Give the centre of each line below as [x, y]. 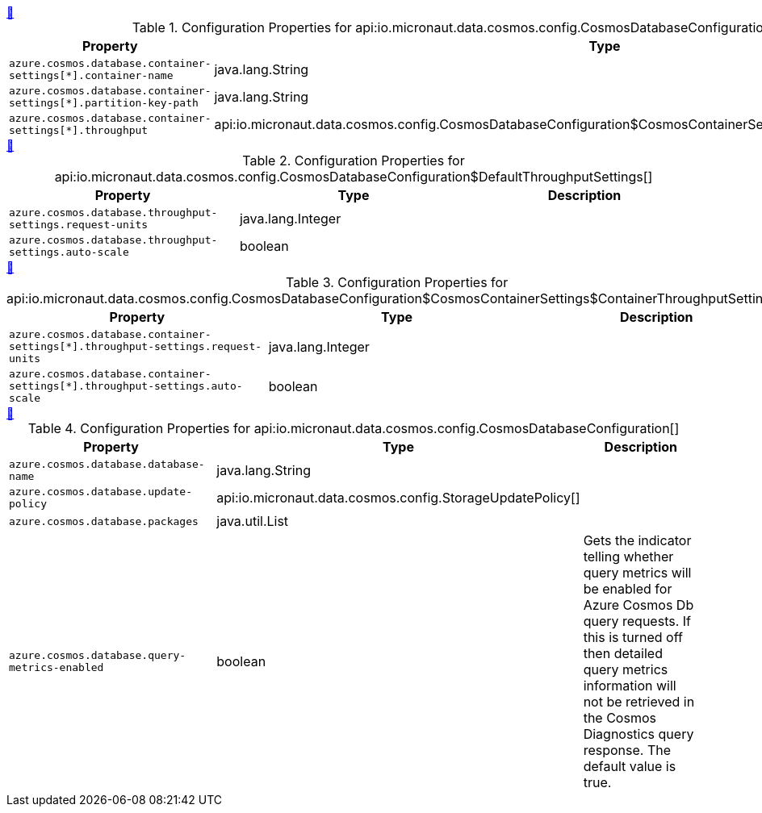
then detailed [623, 653]
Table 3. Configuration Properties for [397, 282]
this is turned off [633, 637]
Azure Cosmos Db [638, 605]
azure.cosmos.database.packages [104, 521]
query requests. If [637, 621]
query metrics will [637, 573]
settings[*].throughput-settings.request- [136, 346]
